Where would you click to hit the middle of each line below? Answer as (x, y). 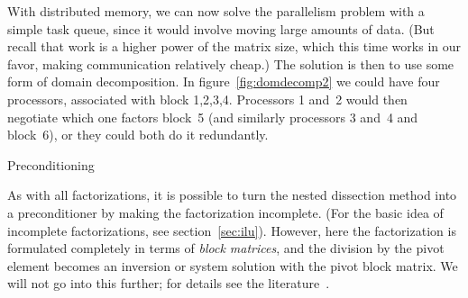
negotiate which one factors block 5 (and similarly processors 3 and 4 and (213, 117)
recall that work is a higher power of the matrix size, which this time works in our (234, 46)
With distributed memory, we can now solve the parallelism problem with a (216, 11)
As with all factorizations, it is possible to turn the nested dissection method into (232, 195)
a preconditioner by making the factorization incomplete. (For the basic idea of (225, 212)
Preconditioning (51, 164)
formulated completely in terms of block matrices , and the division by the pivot (226, 248)
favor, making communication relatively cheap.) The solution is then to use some (231, 63)
